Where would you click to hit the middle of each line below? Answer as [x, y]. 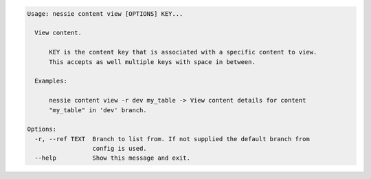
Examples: [51, 81]
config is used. [120, 149]
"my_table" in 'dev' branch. [98, 110]
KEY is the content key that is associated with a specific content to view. [183, 52]
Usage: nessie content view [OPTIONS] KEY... [105, 13]
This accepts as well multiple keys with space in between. [152, 62]
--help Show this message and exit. [112, 158]
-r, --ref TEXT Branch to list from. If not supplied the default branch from [172, 139]
